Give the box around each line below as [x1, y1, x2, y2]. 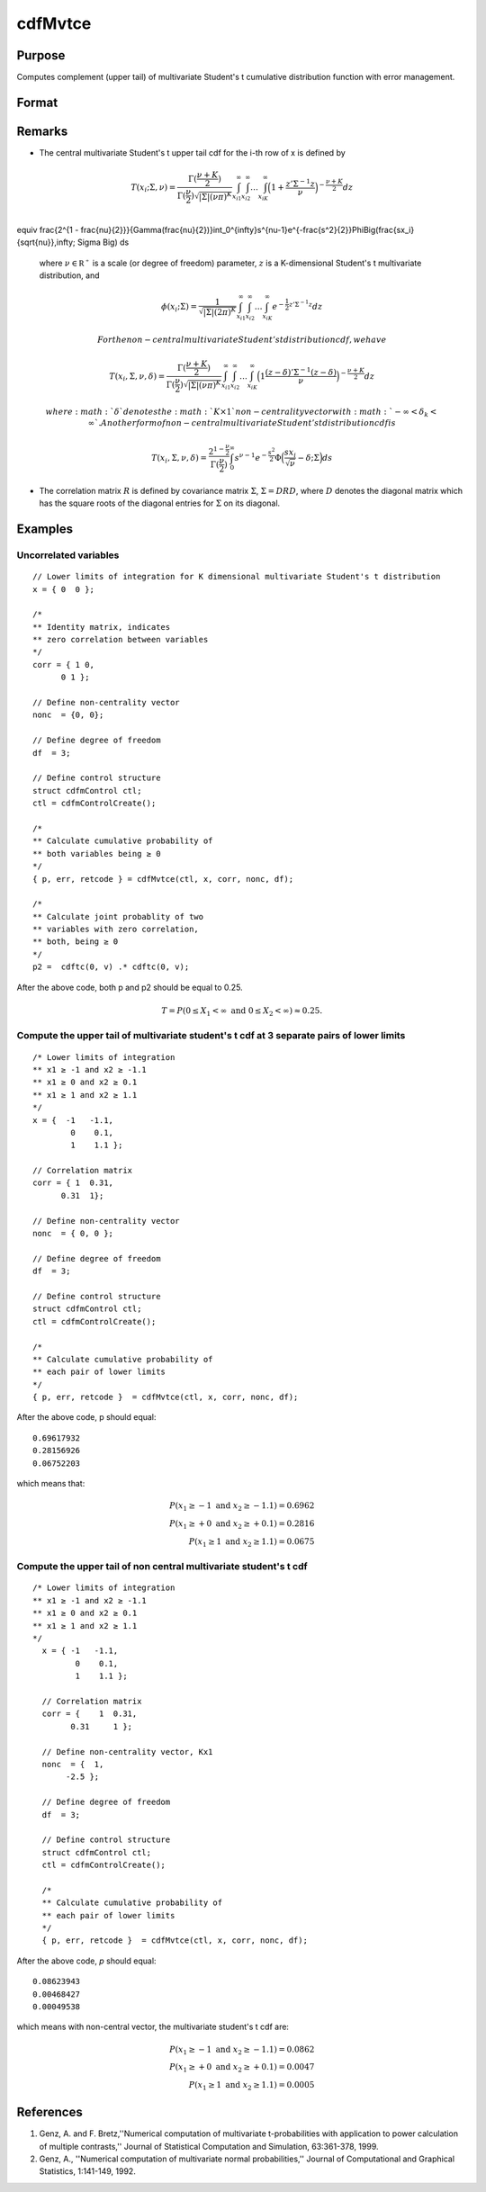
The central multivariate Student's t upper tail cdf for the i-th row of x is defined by [39, 147, 346, 157]
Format [16, 94, 58, 110]
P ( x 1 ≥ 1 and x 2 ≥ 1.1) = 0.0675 [188, 1536, 315, 1549]
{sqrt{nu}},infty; [16, 237, 76, 247]
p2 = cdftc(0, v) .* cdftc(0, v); [32, 962, 190, 972]
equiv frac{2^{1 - [16, 224, 79, 235]
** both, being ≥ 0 [32, 937, 119, 947]
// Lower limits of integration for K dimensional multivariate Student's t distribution [32, 571, 441, 582]
